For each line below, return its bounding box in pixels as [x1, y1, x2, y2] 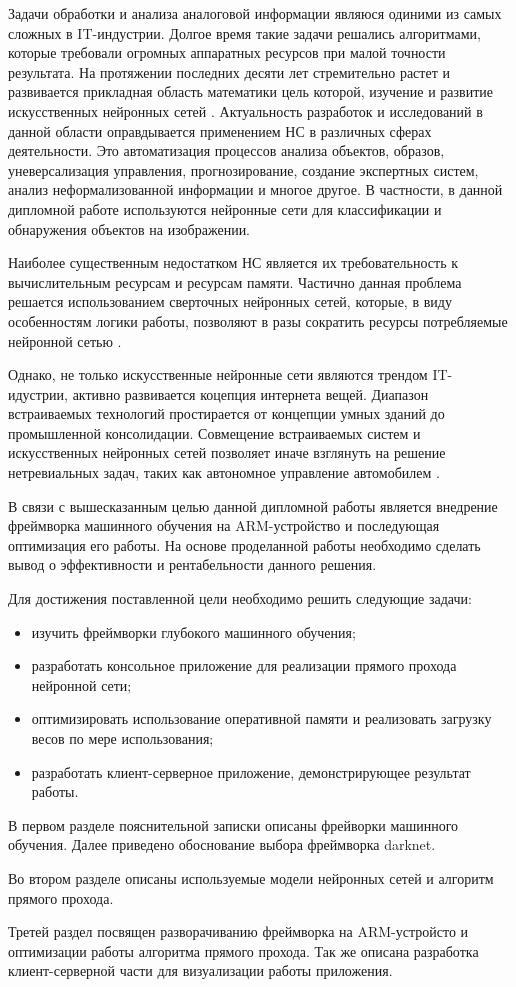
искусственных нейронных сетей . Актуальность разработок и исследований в [8, 100, 483, 121]
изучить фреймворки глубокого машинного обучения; [31, 621, 356, 642]
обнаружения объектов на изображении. [8, 218, 251, 239]
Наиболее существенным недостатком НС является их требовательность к [8, 252, 459, 273]
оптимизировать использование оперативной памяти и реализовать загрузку [31, 708, 492, 729]
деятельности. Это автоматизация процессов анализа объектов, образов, [8, 140, 445, 161]
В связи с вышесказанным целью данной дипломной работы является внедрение [8, 495, 498, 516]
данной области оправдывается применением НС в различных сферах [8, 120, 432, 141]
